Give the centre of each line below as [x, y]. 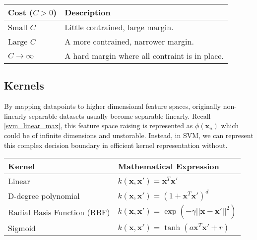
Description [88, 12]
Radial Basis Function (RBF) [59, 212]
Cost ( [21, 12]
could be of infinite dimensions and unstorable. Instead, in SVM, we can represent [129, 135]
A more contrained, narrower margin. [129, 41]
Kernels [24, 85]
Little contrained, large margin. [119, 27]
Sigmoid [22, 228]
